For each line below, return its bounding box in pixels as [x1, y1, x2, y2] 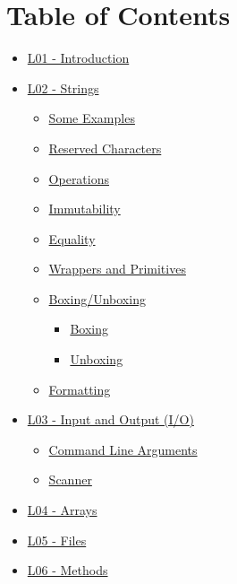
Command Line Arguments [48, 440, 198, 458]
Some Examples [48, 109, 135, 127]
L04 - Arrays [27, 501, 97, 519]
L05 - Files [27, 530, 87, 549]
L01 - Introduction [27, 48, 130, 67]
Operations [48, 169, 110, 187]
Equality [48, 229, 96, 248]
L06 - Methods [27, 561, 108, 580]
